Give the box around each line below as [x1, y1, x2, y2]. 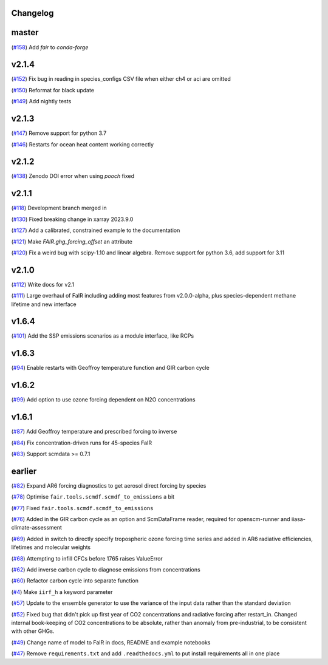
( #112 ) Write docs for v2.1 [11, 281, 75, 288]
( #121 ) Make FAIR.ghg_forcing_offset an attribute [11, 237, 133, 245]
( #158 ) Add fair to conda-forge [11, 43, 89, 51]
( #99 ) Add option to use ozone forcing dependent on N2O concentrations [11, 396, 196, 403]
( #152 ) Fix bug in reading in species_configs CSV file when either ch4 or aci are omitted [11, 75, 231, 83]
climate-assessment [11, 524, 62, 531]
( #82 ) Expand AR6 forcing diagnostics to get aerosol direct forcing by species [11, 482, 207, 489]
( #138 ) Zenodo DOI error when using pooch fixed [11, 172, 135, 180]
